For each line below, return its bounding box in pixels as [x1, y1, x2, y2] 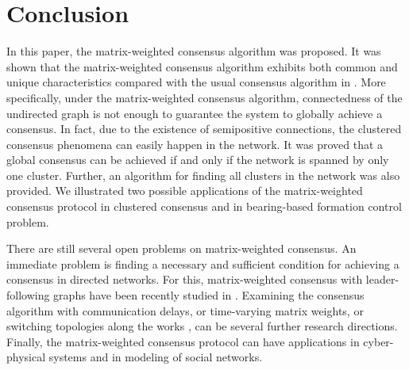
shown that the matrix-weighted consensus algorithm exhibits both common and [6, 58, 398, 74]
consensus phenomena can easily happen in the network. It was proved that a [6, 135, 384, 152]
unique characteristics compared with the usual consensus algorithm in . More [6, 74, 386, 90]
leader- [365, 271, 399, 288]
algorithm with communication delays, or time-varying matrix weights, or [6, 302, 364, 319]
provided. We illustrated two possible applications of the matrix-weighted [6, 182, 363, 199]
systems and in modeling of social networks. [48, 349, 263, 365]
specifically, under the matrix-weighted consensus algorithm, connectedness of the [6, 89, 403, 105]
